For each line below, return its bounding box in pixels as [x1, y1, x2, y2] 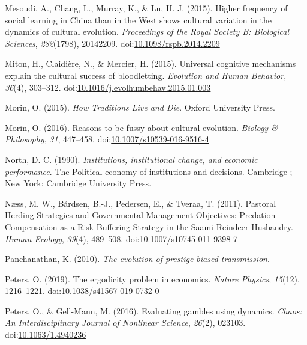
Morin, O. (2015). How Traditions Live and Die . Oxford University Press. [5, 101, 275, 114]
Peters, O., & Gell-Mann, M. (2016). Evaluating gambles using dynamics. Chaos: [5, 304, 302, 317]
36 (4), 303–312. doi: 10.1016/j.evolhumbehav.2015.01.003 [5, 81, 211, 93]
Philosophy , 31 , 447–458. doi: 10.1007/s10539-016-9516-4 [5, 133, 209, 145]
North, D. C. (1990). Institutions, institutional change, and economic [5, 153, 258, 165]
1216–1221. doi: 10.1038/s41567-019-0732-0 [5, 284, 159, 297]
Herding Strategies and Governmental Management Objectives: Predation [5, 209, 276, 221]
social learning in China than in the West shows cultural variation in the [5, 13, 272, 26]
